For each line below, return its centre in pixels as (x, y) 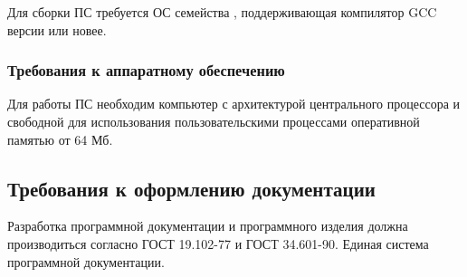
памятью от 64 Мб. (60, 139)
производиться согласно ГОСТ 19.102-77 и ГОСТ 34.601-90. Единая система (218, 243)
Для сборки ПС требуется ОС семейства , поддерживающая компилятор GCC (222, 12)
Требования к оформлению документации (191, 188)
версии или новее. (57, 29)
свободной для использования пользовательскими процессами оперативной (214, 121)
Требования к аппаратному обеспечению (146, 70)
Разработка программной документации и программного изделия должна (208, 226)
